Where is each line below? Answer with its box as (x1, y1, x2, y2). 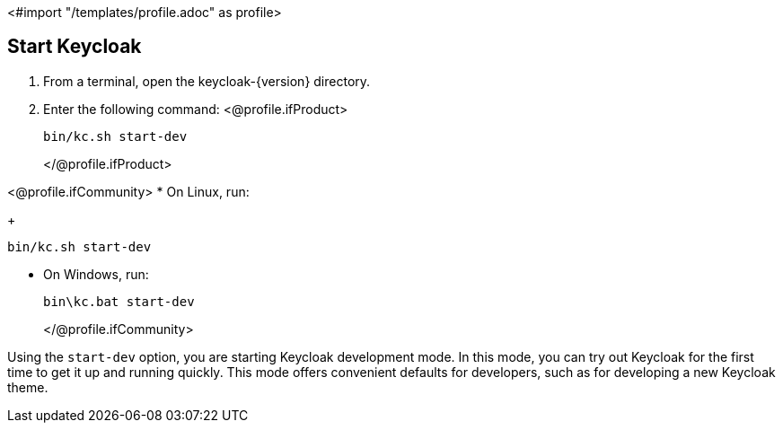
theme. (7, 379, 48, 395)
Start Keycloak (7, 35, 142, 58)
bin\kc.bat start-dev (43, 294, 195, 309)
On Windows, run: (43, 266, 149, 282)
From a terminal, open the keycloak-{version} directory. (43, 73, 371, 89)
